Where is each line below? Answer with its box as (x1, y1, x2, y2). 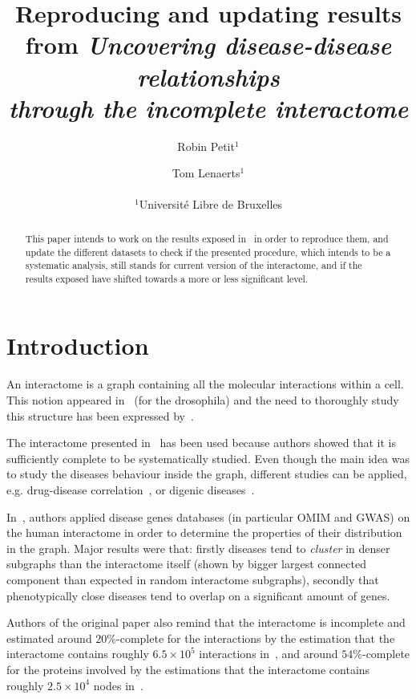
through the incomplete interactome (8, 91, 409, 124)
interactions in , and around (199, 645, 338, 662)
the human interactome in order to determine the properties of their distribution (6, 524, 402, 541)
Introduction (6, 329, 149, 362)
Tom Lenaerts (172, 165, 240, 181)
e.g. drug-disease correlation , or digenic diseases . (6, 481, 255, 498)
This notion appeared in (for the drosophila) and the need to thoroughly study (6, 392, 399, 408)
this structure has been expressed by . (6, 407, 194, 424)
